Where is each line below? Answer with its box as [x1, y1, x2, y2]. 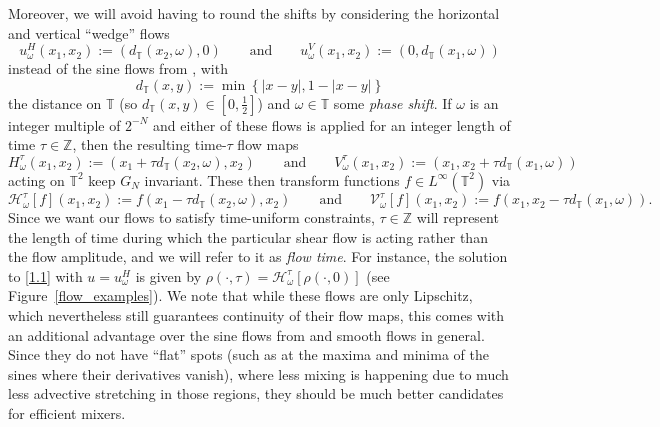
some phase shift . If [333, 92, 452, 113]
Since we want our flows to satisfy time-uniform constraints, [8, 207, 375, 228]
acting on [8, 169, 65, 190]
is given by [135, 265, 202, 286]
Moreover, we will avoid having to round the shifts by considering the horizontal [8, 3, 500, 23]
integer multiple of [8, 114, 121, 135]
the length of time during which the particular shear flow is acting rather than [8, 226, 488, 247]
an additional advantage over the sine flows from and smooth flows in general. [8, 324, 485, 345]
